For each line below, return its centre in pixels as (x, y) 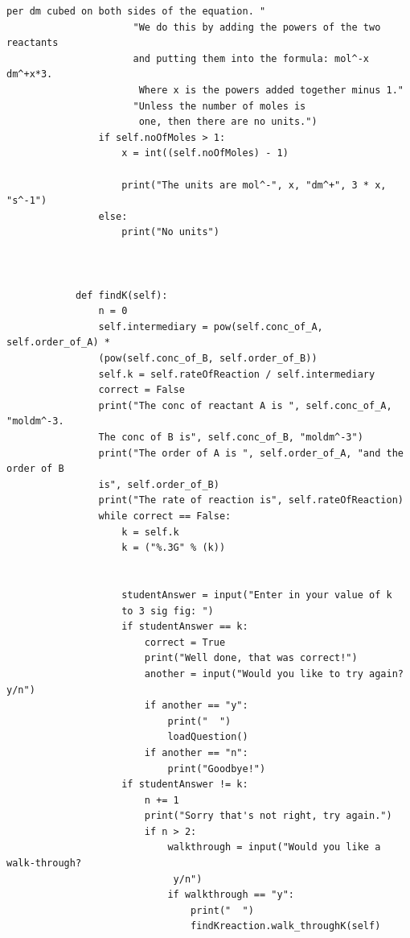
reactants (33, 43)
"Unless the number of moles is (219, 106)
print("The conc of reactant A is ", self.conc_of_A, (245, 405)
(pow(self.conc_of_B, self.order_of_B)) (208, 359)
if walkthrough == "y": (231, 895)
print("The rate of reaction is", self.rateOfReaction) (251, 500)
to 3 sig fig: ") (168, 611)
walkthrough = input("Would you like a (274, 847)
